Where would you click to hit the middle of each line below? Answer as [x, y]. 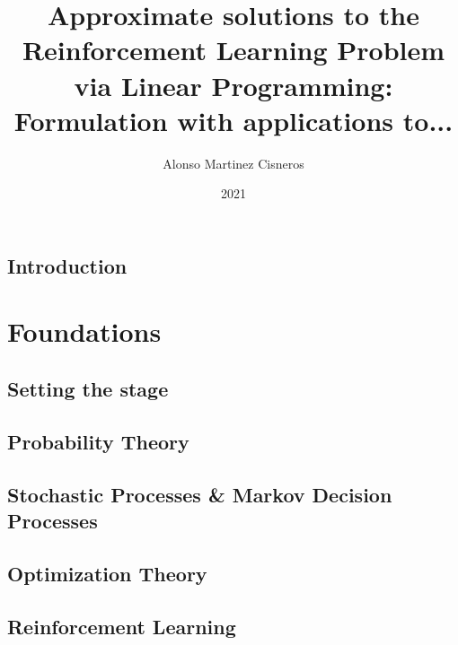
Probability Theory [98, 441]
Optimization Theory [107, 573]
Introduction [67, 265]
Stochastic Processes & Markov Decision [200, 494]
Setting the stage [88, 389]
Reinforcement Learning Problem [233, 50]
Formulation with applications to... [233, 120]
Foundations [84, 331]
